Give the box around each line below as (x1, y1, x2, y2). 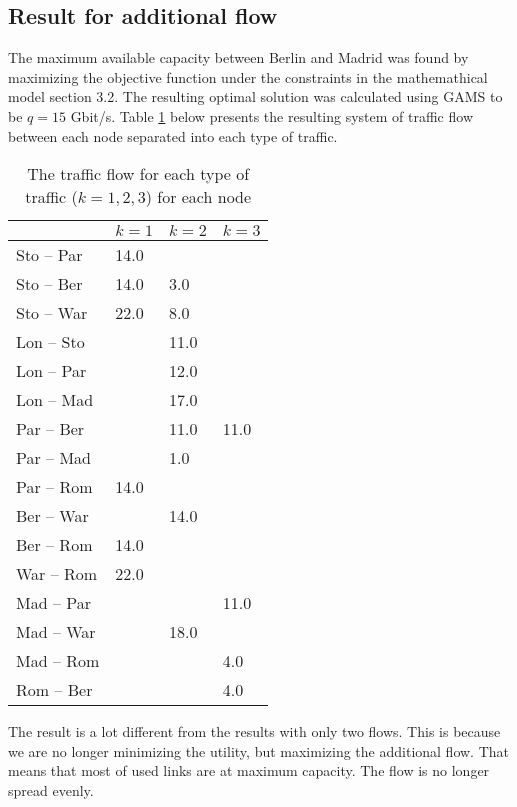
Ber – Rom (16, 533, 93, 557)
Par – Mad (16, 446, 91, 470)
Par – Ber (16, 417, 85, 441)
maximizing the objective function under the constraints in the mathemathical (8, 66, 488, 87)
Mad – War (16, 620, 96, 644)
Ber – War (16, 504, 89, 528)
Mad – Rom (16, 649, 100, 673)
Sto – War (16, 301, 88, 325)
